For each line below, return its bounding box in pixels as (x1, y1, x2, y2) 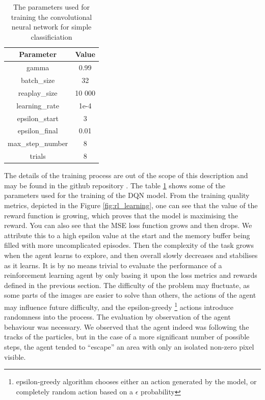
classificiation (31, 31, 72, 42)
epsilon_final (17, 125, 58, 136)
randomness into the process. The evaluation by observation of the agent (4, 311, 231, 322)
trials (30, 151, 46, 161)
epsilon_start (17, 112, 59, 123)
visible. (4, 351, 26, 362)
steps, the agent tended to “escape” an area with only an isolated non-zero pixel (4, 341, 254, 352)
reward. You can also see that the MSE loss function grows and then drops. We (4, 220, 252, 231)
